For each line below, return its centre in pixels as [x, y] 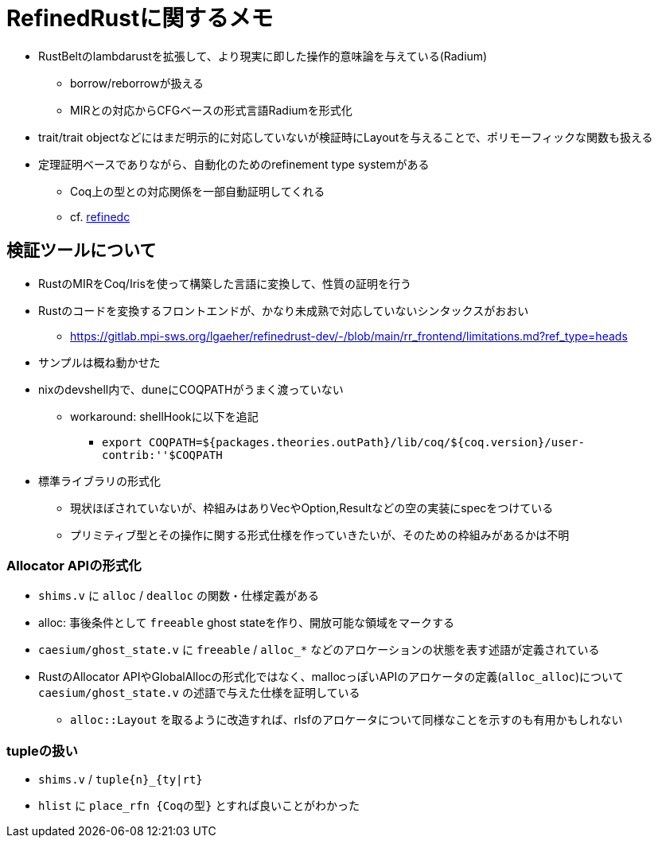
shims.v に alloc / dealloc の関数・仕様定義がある [179, 596]
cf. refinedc [100, 216]
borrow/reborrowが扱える [137, 83]
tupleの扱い [42, 751]
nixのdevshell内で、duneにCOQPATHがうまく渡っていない [191, 389]
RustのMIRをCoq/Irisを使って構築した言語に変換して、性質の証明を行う [225, 283]
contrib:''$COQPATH [162, 455]
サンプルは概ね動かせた [99, 362]
